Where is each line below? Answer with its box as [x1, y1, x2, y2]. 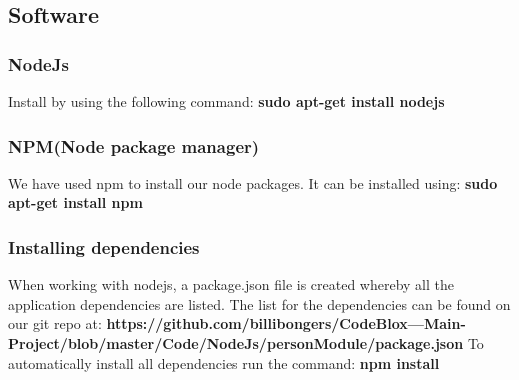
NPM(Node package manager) [8, 133, 260, 158]
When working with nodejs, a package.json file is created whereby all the [8, 274, 455, 295]
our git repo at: [8, 313, 102, 334]
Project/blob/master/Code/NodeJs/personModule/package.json [8, 333, 464, 353]
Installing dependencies [8, 234, 200, 259]
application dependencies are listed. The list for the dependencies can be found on [8, 293, 511, 314]
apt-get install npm [8, 192, 143, 213]
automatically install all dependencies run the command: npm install [8, 352, 440, 373]
